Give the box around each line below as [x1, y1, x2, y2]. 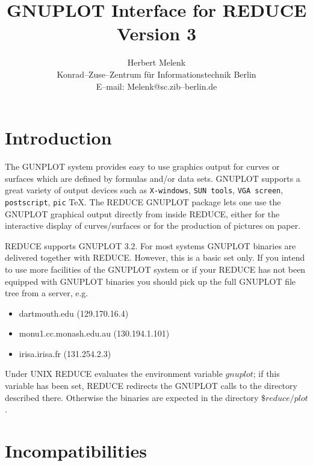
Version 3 [116, 21, 197, 46]
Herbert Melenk [127, 56, 186, 69]
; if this [253, 367, 280, 380]
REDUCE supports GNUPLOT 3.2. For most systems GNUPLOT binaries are [5, 239, 296, 252]
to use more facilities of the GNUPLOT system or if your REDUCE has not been [5, 263, 306, 275]
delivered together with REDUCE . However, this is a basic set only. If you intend [5, 251, 305, 264]
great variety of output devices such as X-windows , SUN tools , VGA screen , [5, 184, 284, 196]
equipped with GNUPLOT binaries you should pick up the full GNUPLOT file [5, 275, 296, 287]
